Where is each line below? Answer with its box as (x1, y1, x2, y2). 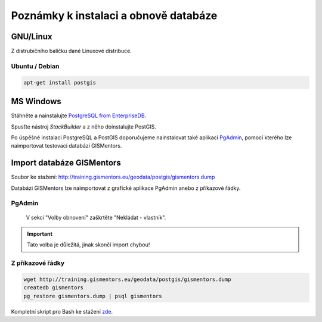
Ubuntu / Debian (11, 62, 60, 70)
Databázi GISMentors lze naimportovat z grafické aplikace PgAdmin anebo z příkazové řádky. (11, 185, 241, 192)
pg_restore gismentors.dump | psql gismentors (23, 292, 162, 299)
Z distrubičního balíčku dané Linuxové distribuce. (11, 48, 132, 55)
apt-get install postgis (23, 79, 97, 86)
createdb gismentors (23, 285, 83, 291)
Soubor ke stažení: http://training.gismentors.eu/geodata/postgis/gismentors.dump (11, 173, 215, 181)
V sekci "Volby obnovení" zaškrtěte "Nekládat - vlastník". (26, 214, 166, 221)
